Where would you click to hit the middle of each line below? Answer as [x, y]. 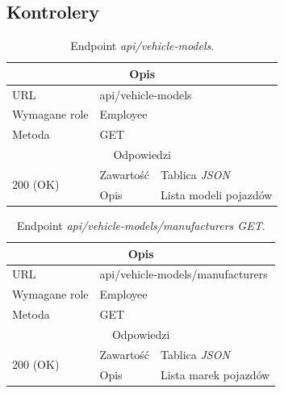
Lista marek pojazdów [215, 374]
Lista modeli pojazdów [217, 194]
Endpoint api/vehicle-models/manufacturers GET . [141, 225]
